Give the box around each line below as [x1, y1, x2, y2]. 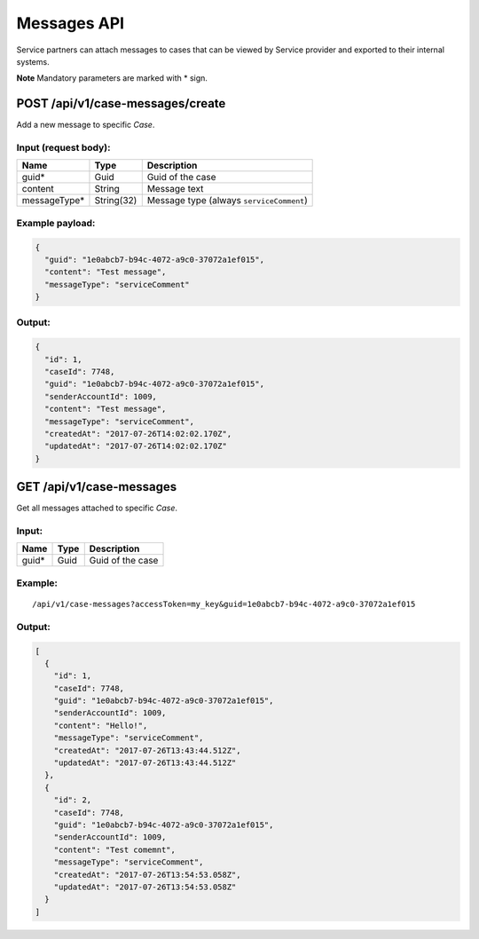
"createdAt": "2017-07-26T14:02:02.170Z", [44, 429, 232, 438]
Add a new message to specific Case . [16, 120, 155, 130]
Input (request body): [16, 142, 111, 154]
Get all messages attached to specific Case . [16, 502, 177, 514]
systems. [16, 56, 50, 67]
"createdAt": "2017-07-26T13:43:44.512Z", [53, 746, 241, 755]
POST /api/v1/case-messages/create [16, 96, 226, 111]
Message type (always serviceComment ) [146, 194, 308, 207]
